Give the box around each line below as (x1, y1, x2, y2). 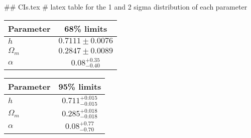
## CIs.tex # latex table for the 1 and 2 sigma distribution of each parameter (4, 2, 247, 12)
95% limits (58, 81, 101, 93)
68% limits (64, 22, 107, 34)
